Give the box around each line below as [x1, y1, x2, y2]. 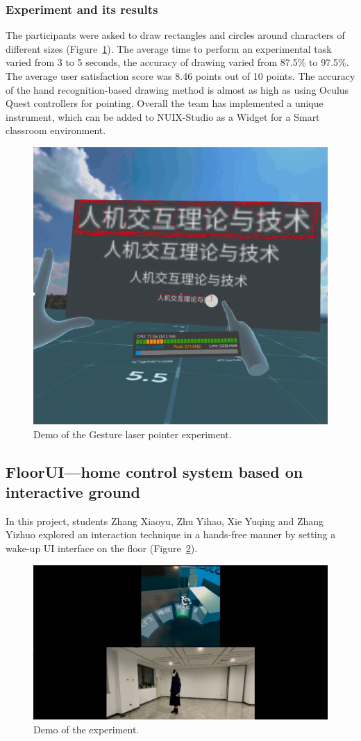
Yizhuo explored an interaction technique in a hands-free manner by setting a [6, 527, 336, 542]
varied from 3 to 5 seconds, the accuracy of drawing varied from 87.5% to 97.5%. [6, 55, 349, 69]
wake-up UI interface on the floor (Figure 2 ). [6, 541, 198, 556]
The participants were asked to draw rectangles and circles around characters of [6, 28, 345, 42]
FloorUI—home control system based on [6, 460, 303, 482]
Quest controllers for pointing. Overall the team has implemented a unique [6, 96, 324, 110]
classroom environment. [6, 123, 106, 138]
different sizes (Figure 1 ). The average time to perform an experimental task [6, 41, 332, 56]
